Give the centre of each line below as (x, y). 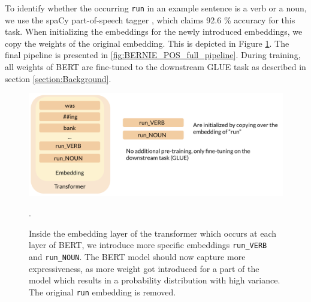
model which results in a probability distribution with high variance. (155, 280)
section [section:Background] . (58, 78)
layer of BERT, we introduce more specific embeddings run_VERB (148, 245)
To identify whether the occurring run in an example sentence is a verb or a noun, (156, 8)
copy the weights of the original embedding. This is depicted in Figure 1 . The (147, 43)
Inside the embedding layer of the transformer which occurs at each (153, 233)
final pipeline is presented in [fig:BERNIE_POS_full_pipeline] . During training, (153, 55)
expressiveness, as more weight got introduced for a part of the (144, 268)
